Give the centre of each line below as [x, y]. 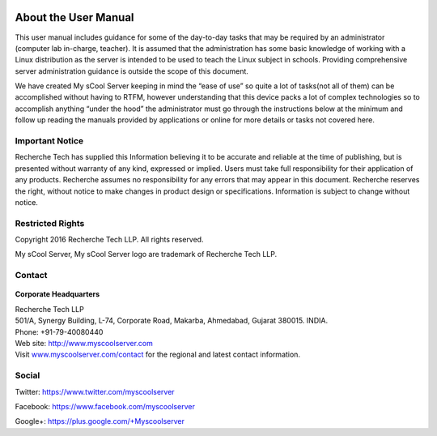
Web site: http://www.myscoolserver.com [84, 343]
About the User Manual [74, 17]
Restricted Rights [50, 223]
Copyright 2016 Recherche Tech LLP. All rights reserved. [109, 240]
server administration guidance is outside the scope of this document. [132, 71]
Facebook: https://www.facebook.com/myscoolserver [105, 406]
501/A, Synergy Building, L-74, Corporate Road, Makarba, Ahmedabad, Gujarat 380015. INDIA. [171, 321]
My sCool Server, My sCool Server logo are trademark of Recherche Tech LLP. [146, 254]
